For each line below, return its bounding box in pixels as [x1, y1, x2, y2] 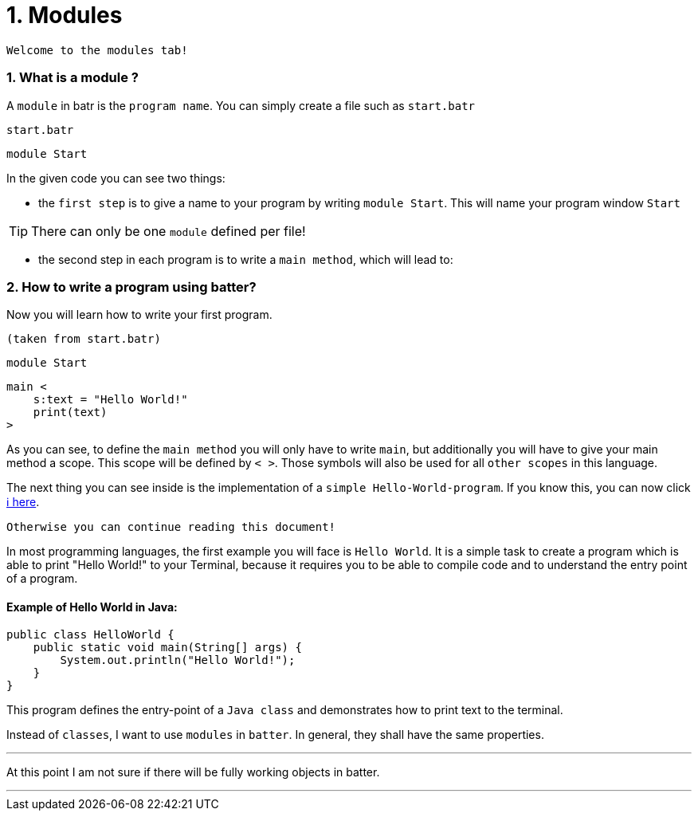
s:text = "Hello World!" [33, 393, 188, 407]
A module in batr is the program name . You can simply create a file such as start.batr [6, 98, 475, 112]
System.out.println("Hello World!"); [60, 654, 296, 667]
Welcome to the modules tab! [6, 43, 188, 57]
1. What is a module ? [6, 69, 139, 86]
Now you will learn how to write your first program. [6, 308, 273, 322]
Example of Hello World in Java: [6, 599, 178, 614]
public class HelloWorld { [6, 628, 174, 642]
